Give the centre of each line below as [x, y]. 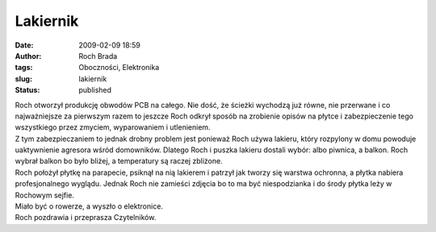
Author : [28, 56]
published [95, 90]
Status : [27, 90]
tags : [24, 68]
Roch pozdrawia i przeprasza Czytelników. [86, 217]
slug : [23, 79]
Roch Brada [98, 56]
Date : [24, 45]
